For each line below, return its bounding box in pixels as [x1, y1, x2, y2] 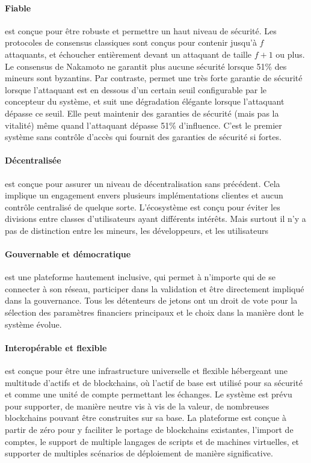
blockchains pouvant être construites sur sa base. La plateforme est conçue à [5, 411, 286, 424]
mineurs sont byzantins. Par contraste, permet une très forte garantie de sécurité [5, 72, 303, 84]
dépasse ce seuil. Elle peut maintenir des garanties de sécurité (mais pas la [5, 106, 279, 119]
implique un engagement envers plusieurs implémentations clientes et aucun [5, 189, 283, 201]
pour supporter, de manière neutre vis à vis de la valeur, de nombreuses [5, 399, 269, 412]
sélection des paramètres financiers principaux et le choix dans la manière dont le [5, 306, 304, 319]
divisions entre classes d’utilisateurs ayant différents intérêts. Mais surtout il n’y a [5, 212, 306, 225]
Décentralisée [5, 154, 61, 167]
